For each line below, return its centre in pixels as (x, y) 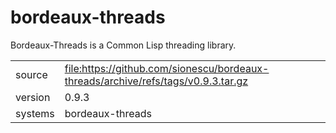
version (33, 97)
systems (35, 113)
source (31, 74)
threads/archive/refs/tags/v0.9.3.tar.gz (156, 81)
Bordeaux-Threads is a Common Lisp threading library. (123, 45)
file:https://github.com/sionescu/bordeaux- (167, 68)
